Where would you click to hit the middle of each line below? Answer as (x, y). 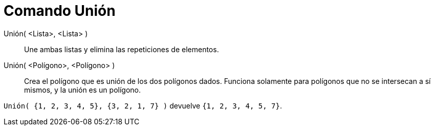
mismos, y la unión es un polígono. (83, 90)
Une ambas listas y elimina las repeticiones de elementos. (122, 49)
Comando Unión (60, 11)
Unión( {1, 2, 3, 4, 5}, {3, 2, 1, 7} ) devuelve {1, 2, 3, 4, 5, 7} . (143, 105)
